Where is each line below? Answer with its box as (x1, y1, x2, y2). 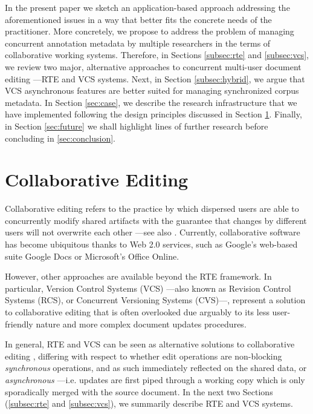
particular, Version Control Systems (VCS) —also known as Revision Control (5, 281, 291, 294)
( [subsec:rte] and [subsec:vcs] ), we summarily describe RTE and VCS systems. (5, 397, 293, 410)
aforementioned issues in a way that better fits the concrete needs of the (5, 13, 272, 25)
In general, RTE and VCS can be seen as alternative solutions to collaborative (5, 338, 295, 350)
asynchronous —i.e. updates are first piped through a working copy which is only (5, 373, 305, 386)
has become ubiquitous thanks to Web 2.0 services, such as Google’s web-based (5, 238, 298, 251)
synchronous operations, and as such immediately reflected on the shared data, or (5, 361, 307, 374)
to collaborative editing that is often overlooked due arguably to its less (5, 306, 269, 318)
